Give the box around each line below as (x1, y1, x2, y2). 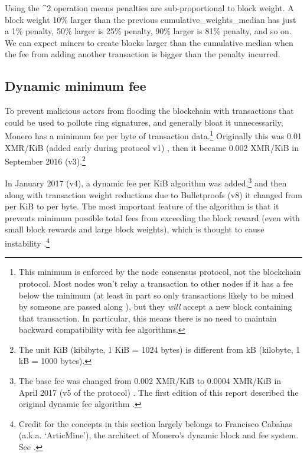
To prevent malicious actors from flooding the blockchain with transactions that (5, 104, 294, 117)
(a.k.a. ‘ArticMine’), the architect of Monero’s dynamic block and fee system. (18, 429, 299, 441)
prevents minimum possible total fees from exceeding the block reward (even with (5, 211, 300, 224)
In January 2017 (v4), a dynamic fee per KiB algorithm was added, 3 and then (5, 175, 287, 189)
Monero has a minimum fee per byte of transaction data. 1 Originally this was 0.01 (5, 128, 302, 142)
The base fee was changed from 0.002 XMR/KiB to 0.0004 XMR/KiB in (18, 375, 282, 387)
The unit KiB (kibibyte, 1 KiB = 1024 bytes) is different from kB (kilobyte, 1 (18, 343, 301, 355)
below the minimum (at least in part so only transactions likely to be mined (18, 288, 294, 301)
